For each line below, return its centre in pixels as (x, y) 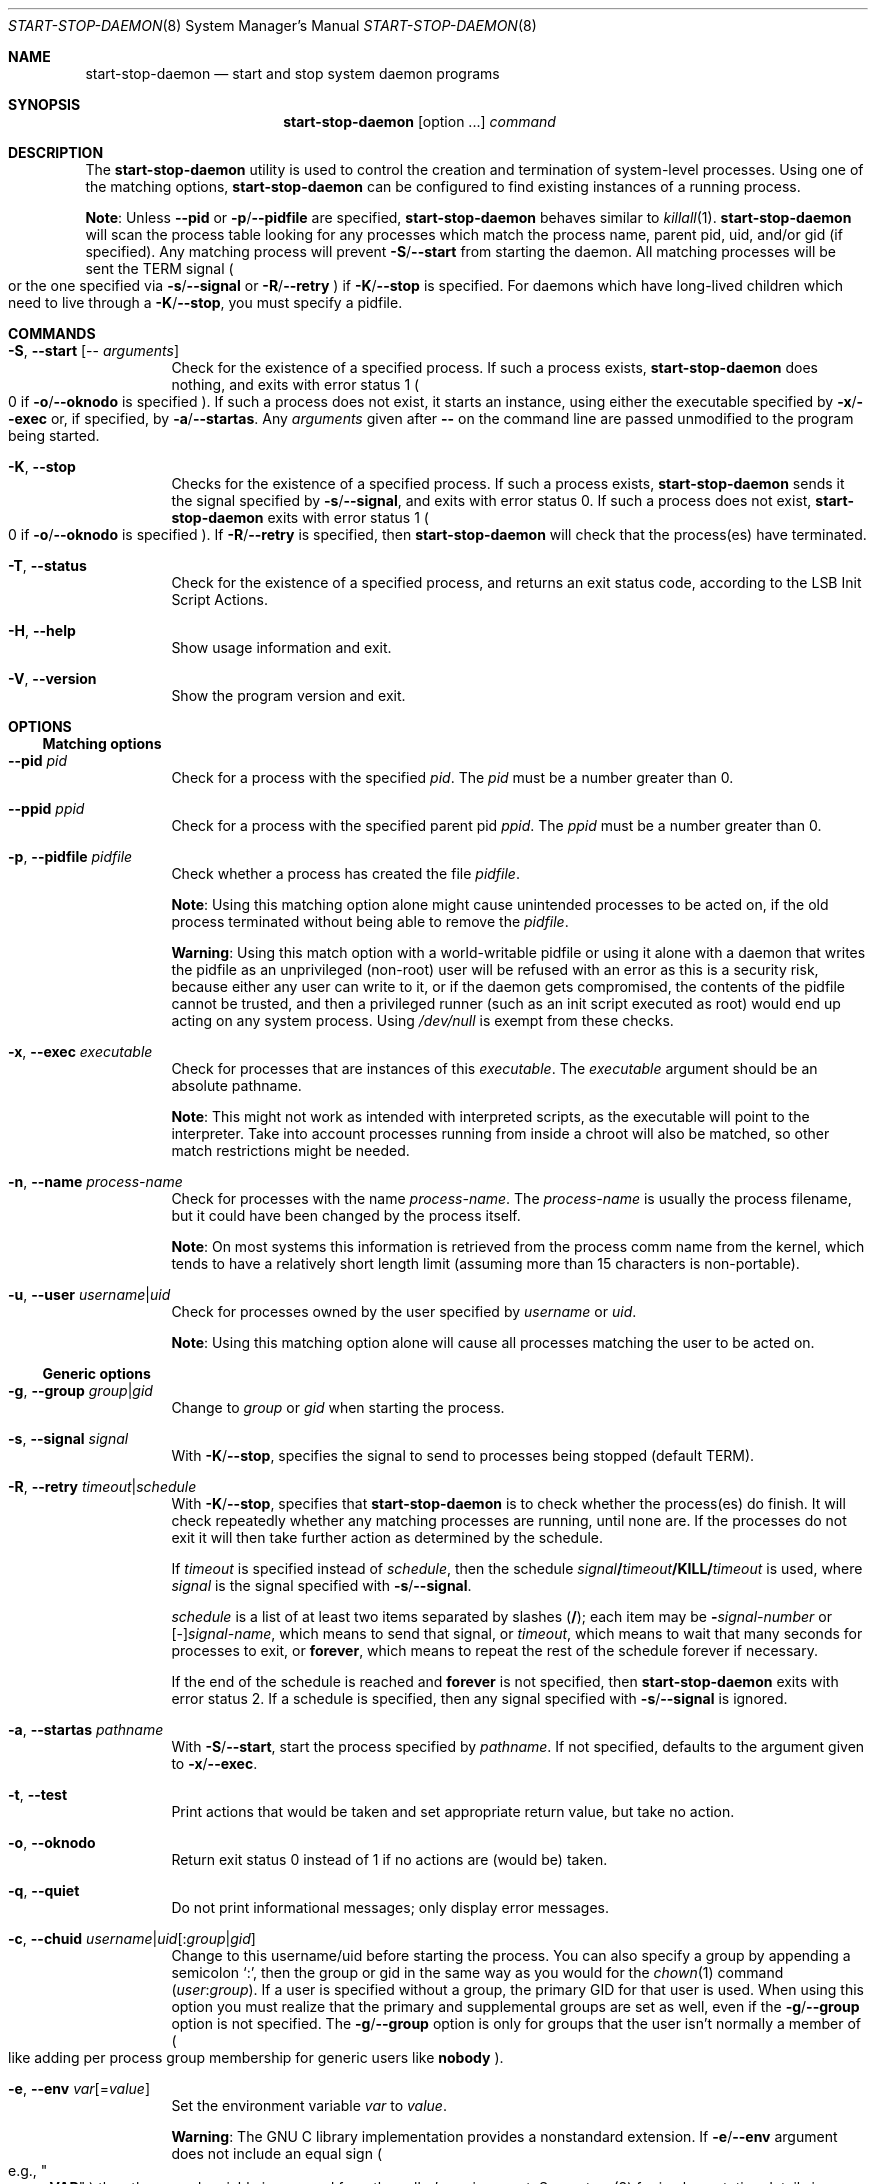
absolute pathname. (236, 1085)
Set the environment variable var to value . (309, 2105)
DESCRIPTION (56, 152)
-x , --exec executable (80, 1051)
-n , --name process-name (95, 1181)
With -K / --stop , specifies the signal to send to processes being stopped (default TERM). (463, 1455)
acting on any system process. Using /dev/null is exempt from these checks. (422, 1020)
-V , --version (52, 678)
